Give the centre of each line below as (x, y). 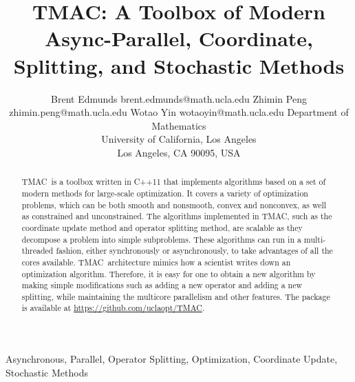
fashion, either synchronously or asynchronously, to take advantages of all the (194, 251)
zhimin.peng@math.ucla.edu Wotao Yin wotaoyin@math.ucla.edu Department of (179, 112)
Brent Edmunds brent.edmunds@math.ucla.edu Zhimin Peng (179, 98)
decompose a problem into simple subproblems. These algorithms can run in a (161, 239)
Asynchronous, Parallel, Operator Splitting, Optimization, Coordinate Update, (172, 359)
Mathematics (179, 125)
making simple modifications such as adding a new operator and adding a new (162, 285)
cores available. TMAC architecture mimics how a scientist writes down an (156, 262)
